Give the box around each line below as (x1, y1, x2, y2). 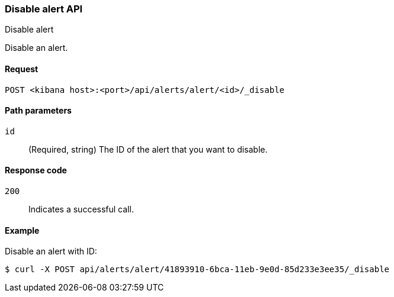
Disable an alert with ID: (5, 246, 97, 257)
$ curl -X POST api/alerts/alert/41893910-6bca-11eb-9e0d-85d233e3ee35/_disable (5, 264, 390, 275)
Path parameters (5, 105, 72, 116)
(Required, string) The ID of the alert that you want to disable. (28, 144, 268, 154)
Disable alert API (5, 3, 83, 15)
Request (5, 63, 39, 74)
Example (5, 225, 40, 235)
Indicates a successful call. (28, 204, 134, 215)
